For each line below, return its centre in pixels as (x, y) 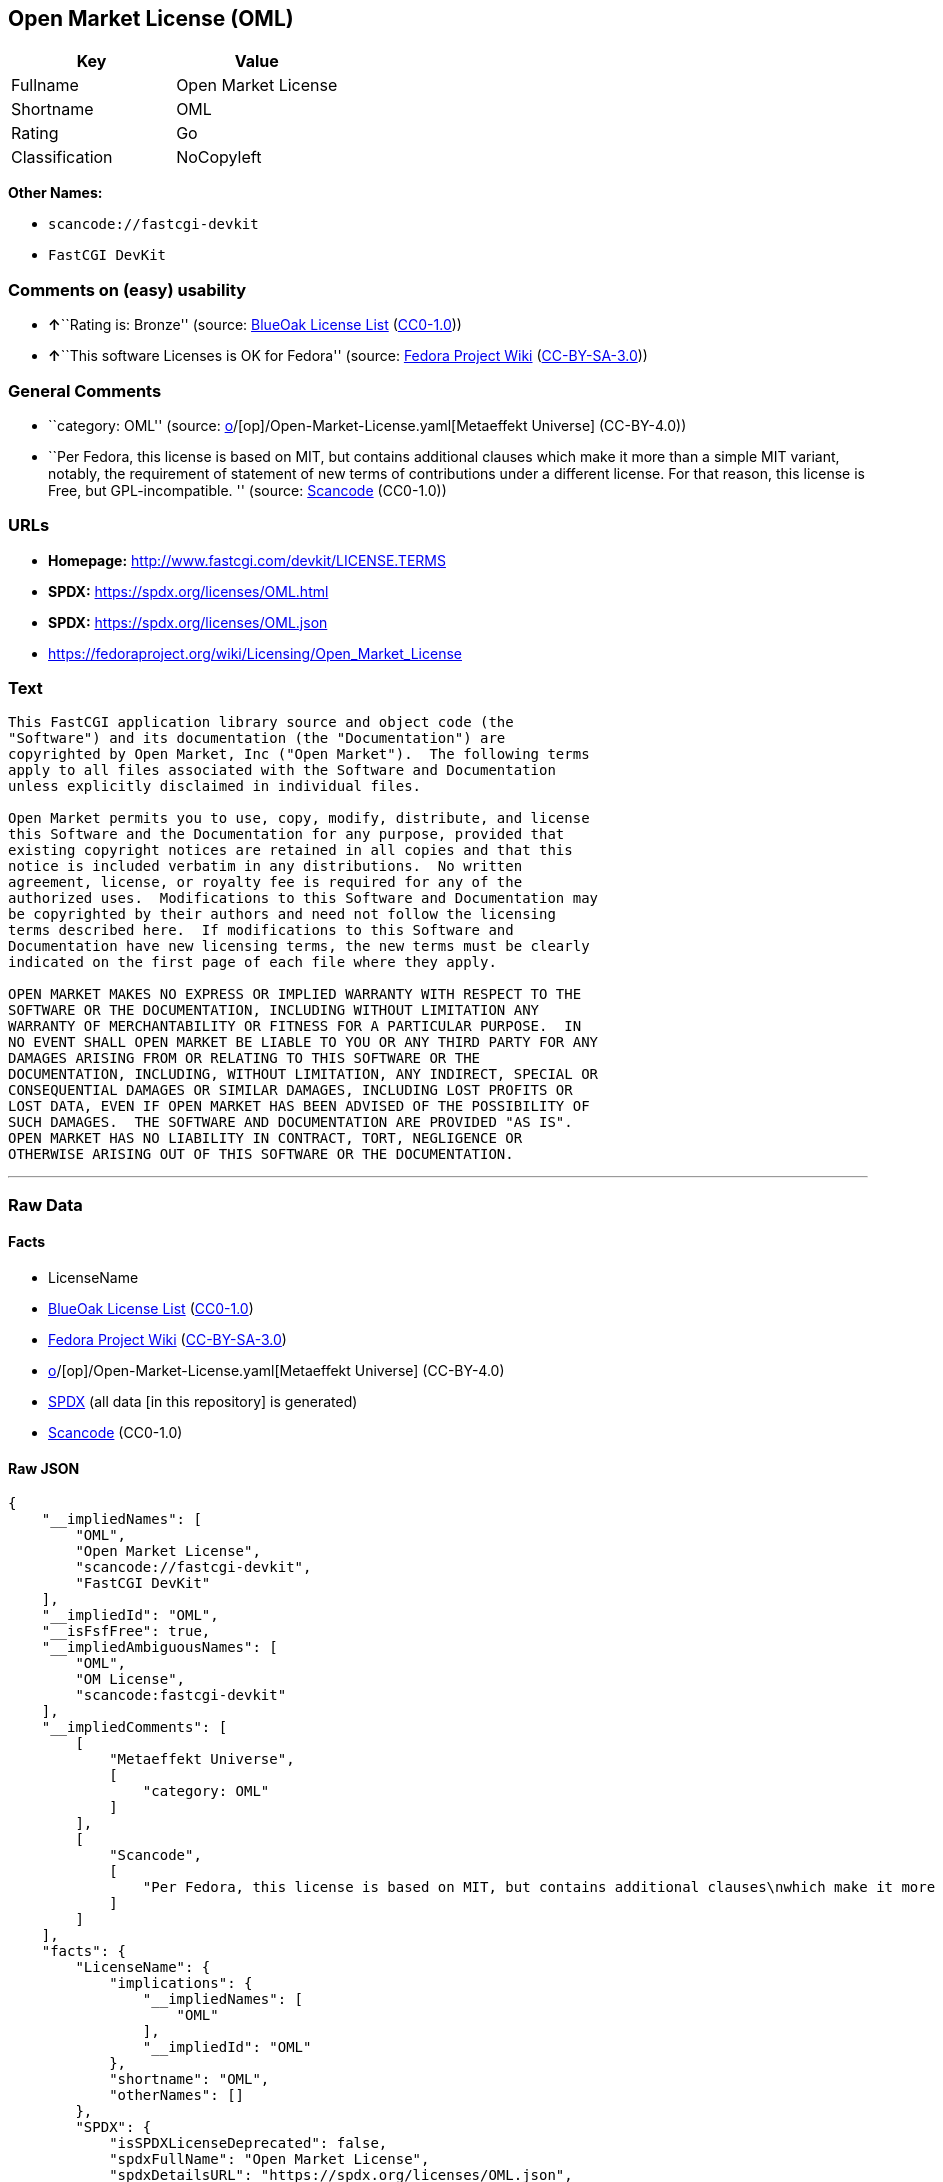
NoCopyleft (219, 157)
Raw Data (45, 1204)
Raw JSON (44, 1468)
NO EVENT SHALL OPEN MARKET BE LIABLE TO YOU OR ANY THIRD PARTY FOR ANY (303, 1042)
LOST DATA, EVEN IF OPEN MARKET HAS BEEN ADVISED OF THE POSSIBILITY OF (299, 1106)
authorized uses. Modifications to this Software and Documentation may (303, 898)
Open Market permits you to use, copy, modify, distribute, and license (299, 818)
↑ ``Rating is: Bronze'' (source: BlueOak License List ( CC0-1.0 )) (255, 325)
